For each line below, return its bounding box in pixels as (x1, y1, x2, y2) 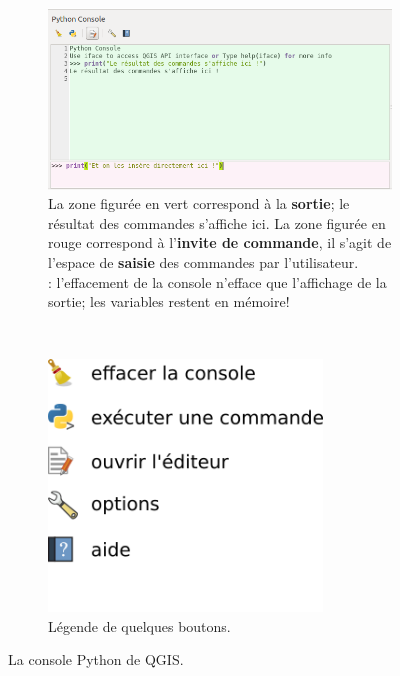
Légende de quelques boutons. (48, 615, 231, 636)
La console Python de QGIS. (8, 649, 184, 670)
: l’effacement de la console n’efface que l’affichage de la (48, 271, 387, 292)
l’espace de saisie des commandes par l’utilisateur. (48, 251, 359, 272)
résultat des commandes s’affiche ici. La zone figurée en (48, 212, 386, 233)
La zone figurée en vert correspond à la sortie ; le (48, 193, 350, 214)
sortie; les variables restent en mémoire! (48, 291, 290, 312)
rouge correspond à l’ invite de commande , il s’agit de (48, 232, 392, 253)
